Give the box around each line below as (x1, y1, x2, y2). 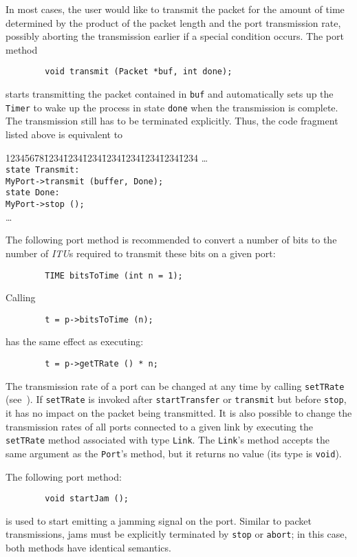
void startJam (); (45, 494, 129, 504)
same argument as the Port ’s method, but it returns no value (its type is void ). (6, 446, 342, 460)
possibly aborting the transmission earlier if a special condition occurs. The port (6, 29, 344, 43)
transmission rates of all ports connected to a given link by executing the (6, 419, 313, 433)
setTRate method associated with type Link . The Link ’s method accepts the (6, 433, 330, 447)
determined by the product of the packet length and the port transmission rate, (6, 15, 341, 30)
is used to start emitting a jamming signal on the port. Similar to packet (6, 513, 312, 527)
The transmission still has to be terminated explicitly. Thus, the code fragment (6, 113, 338, 128)
